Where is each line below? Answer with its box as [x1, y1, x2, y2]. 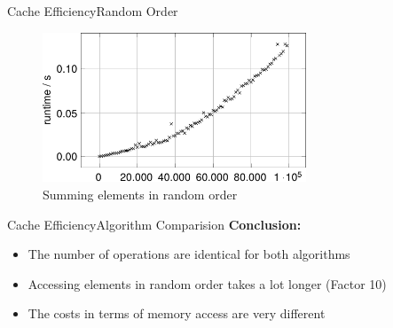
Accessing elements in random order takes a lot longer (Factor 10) [28, 274, 387, 293]
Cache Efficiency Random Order [7, 2, 178, 20]
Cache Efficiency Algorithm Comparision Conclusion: [7, 215, 302, 233]
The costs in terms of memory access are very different [28, 304, 326, 323]
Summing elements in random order [43, 184, 238, 203]
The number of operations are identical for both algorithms [28, 245, 350, 263]
